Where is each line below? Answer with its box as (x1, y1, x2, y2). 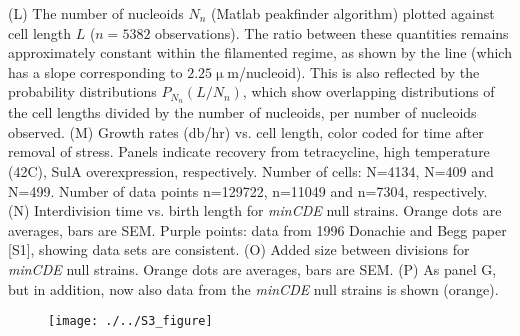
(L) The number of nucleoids (8, 3, 184, 23)
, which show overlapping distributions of (242, 81, 495, 102)
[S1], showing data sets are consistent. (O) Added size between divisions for (8, 239, 470, 260)
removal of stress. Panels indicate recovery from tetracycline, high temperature (8, 141, 490, 162)
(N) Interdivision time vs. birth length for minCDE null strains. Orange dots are (8, 200, 502, 221)
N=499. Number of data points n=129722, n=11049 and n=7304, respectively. (8, 180, 488, 201)
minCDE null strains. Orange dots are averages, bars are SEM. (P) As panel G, (8, 258, 497, 279)
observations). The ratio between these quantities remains (155, 22, 509, 43)
